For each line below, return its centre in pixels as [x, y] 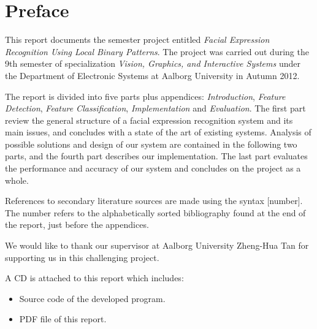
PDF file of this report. [63, 319]
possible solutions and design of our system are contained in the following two [151, 144]
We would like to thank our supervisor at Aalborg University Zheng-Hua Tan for [157, 245]
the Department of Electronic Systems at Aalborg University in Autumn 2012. [152, 75]
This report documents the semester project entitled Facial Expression [137, 40]
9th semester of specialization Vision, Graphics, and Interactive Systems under [153, 63]
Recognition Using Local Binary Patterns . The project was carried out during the [157, 51]
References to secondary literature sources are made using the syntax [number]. [154, 201]
